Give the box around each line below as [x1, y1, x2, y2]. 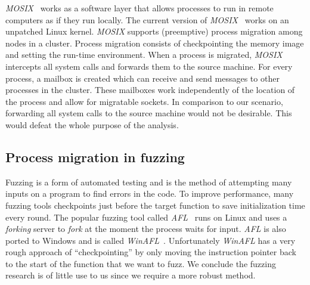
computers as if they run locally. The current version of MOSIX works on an [5, 13, 289, 26]
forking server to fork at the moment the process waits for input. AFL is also [5, 222, 286, 235]
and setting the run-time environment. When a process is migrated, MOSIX [5, 48, 283, 61]
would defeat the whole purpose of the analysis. [5, 118, 179, 131]
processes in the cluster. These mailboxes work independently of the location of [5, 83, 295, 96]
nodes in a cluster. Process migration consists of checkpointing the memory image [5, 36, 304, 49]
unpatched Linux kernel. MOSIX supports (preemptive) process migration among [5, 25, 303, 38]
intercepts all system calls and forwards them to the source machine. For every [5, 60, 293, 72]
